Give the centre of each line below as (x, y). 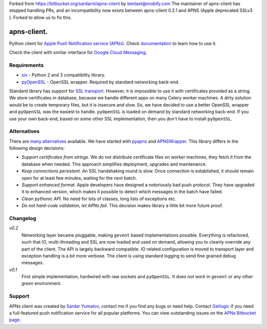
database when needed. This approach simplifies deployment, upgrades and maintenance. (114, 164)
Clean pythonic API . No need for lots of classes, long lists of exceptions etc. (99, 199)
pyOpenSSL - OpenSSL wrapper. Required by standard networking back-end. (101, 82)
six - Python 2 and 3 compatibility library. (64, 75)
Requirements (26, 65)
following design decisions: (37, 148)
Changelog (23, 218)
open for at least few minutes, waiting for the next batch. (79, 178)
